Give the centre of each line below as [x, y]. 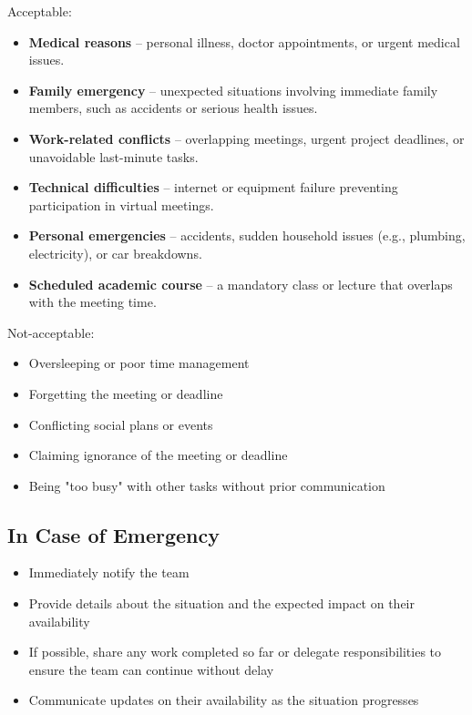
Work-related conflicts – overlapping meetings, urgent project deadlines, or [246, 138]
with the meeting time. [92, 302]
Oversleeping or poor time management [139, 363]
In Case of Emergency [113, 534]
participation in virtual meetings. [121, 204]
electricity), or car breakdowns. [115, 253]
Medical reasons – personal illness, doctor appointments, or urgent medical [244, 41]
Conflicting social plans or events [121, 424]
